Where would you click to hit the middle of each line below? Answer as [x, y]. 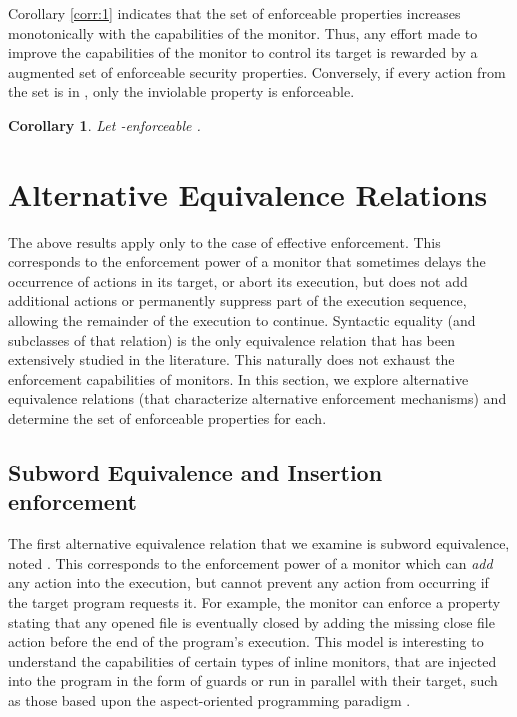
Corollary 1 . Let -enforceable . [104, 124]
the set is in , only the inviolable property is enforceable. [181, 91]
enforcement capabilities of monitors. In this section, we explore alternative [238, 378]
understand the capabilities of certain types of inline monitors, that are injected [252, 660]
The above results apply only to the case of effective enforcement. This [224, 241]
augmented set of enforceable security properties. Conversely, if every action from [257, 71]
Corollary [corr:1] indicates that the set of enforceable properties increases [234, 13]
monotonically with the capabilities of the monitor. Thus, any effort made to [243, 32]
